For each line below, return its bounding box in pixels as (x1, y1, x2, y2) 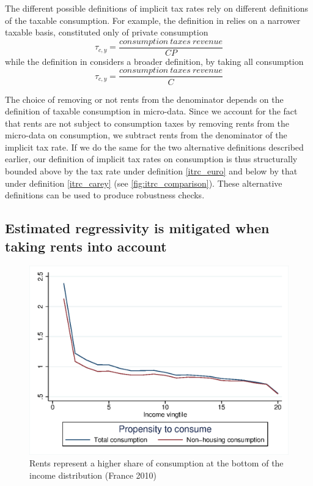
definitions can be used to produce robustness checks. (5, 189, 205, 201)
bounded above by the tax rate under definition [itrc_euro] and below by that (5, 165, 298, 178)
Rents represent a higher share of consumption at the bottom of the (29, 457, 284, 469)
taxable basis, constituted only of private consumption (5, 26, 208, 39)
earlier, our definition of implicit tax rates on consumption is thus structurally (5, 152, 298, 165)
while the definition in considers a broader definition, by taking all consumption (5, 54, 304, 67)
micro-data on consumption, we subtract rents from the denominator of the (5, 129, 287, 141)
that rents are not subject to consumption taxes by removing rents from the (5, 116, 289, 129)
